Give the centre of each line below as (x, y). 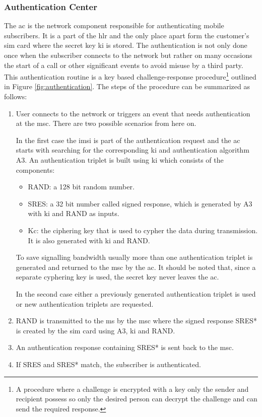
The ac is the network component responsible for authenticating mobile (114, 25)
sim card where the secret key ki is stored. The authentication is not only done (126, 45)
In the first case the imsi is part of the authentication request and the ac (128, 140)
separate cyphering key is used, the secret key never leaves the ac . (117, 277)
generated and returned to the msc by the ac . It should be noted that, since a (136, 267)
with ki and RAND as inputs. (74, 213)
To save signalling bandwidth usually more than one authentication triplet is (134, 257)
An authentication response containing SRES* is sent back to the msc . (125, 347)
